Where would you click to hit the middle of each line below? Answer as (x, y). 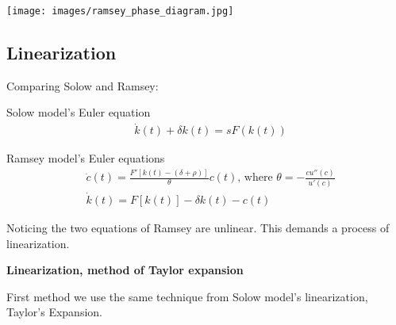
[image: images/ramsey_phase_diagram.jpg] (120, 11)
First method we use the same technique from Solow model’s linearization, (187, 296)
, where (255, 178)
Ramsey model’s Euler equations (86, 158)
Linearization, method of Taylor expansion (125, 270)
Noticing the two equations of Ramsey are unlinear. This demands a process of (198, 227)
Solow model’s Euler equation (79, 112)
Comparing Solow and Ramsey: (83, 85)
